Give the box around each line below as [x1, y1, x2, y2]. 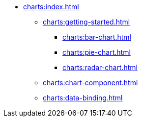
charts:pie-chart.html [62, 48, 131, 56]
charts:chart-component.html [43, 78, 138, 87]
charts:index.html [23, 2, 79, 11]
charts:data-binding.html [43, 94, 123, 102]
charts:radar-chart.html [62, 63, 138, 72]
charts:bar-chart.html [62, 33, 131, 41]
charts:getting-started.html [43, 18, 130, 26]
